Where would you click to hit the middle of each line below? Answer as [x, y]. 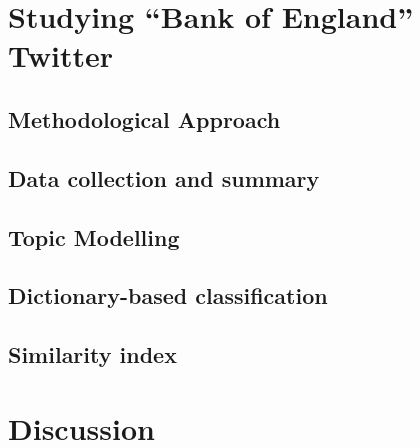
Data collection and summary [164, 177]
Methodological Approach [144, 118]
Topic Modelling [94, 236]
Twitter [60, 55]
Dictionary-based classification [168, 295]
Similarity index [92, 354]
